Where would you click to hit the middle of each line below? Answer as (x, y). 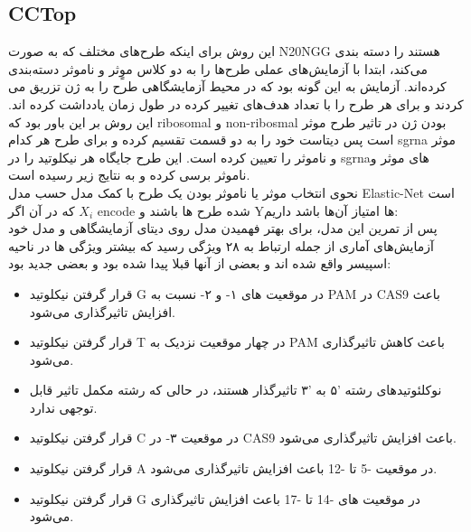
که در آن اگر (42, 210)
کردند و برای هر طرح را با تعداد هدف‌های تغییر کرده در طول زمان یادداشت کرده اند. (236, 103)
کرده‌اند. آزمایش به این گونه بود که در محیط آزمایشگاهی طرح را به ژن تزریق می (227, 86)
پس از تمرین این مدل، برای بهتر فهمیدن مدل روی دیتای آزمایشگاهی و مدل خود (223, 228)
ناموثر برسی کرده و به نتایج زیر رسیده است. (129, 175)
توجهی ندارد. (63, 407)
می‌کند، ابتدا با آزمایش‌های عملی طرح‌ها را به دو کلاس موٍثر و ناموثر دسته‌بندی (218, 68)
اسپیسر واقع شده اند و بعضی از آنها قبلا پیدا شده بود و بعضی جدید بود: (200, 263)
